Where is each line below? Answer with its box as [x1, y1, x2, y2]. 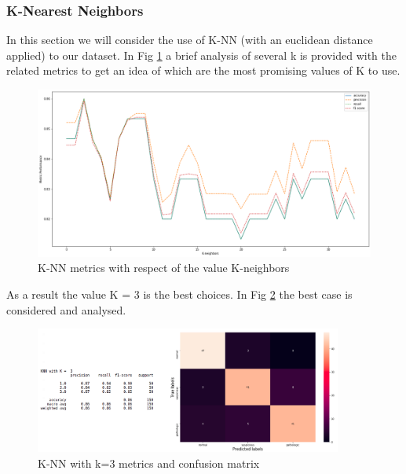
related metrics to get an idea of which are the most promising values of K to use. [6, 62, 401, 79]
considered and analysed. [6, 301, 126, 318]
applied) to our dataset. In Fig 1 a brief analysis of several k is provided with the [6, 46, 397, 63]
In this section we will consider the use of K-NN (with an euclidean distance [6, 31, 373, 48]
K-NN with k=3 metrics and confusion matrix [38, 454, 260, 471]
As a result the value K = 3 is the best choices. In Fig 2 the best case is [6, 286, 353, 303]
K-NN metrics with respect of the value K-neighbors [38, 259, 290, 276]
